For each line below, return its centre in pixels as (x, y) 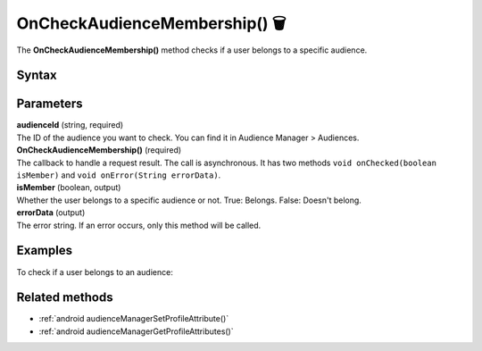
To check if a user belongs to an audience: (95, 272)
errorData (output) (51, 213)
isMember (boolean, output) (69, 188)
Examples (45, 251)
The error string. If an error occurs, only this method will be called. (139, 225)
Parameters (50, 104)
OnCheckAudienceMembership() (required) (99, 150)
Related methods (65, 298)
